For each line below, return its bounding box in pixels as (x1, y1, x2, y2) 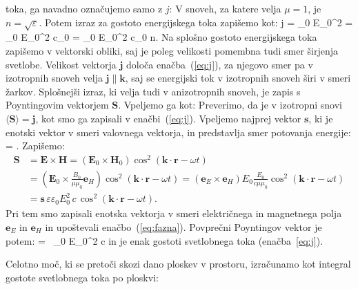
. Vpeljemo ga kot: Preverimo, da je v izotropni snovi (118, 97, 342, 112)
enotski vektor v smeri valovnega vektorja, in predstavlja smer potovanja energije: (6, 124, 351, 139)
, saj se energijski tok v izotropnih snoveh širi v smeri (125, 71, 351, 85)
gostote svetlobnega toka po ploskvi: (6, 270, 159, 284)
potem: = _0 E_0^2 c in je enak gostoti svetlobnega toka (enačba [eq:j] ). (6, 233, 324, 248)
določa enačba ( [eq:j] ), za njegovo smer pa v (126, 57, 313, 71)
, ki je (308, 111, 333, 125)
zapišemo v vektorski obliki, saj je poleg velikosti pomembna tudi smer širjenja (6, 43, 339, 57)
